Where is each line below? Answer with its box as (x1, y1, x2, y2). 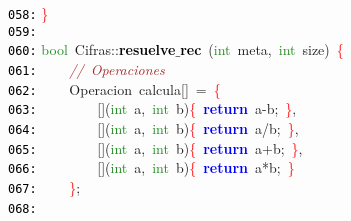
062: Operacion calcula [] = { (8, 78, 221, 99)
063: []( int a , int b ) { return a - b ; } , (8, 98, 297, 119)
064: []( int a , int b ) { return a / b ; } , (8, 117, 299, 138)
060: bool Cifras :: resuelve (8, 39, 176, 60)
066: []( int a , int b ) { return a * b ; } (8, 157, 295, 178)
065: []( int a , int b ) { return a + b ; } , (8, 137, 303, 158)
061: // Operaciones (8, 58, 165, 79)
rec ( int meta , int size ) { (180, 39, 344, 60)
